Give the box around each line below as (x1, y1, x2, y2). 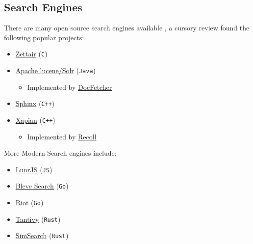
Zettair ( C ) (15, 49, 48, 59)
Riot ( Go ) (15, 197, 44, 208)
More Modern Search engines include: (4, 148, 117, 158)
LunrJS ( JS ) (15, 164, 52, 174)
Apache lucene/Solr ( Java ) (15, 65, 96, 76)
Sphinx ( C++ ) (15, 98, 55, 108)
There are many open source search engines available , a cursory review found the (4, 23, 250, 33)
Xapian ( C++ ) (15, 114, 55, 125)
